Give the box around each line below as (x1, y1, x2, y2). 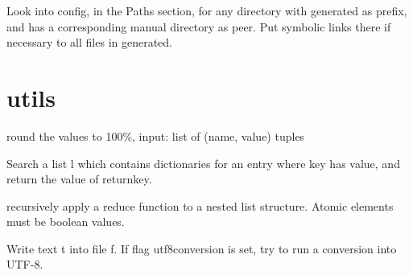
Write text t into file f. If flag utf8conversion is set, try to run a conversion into (6, 240, 397, 257)
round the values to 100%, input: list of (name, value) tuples (6, 127, 305, 144)
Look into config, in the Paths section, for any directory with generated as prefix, (6, 2, 407, 18)
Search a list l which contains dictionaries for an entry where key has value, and (6, 154, 400, 171)
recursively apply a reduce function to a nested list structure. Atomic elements (6, 197, 394, 214)
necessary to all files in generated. (6, 34, 173, 51)
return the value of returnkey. (6, 170, 152, 187)
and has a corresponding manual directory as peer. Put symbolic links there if (6, 18, 391, 35)
